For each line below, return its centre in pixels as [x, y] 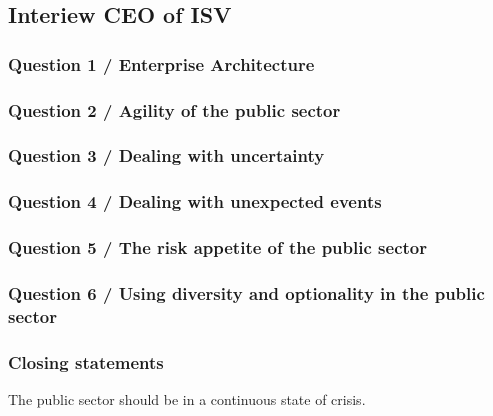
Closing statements [86, 361]
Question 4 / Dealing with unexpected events [195, 201]
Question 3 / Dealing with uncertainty [166, 155]
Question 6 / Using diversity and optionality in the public [246, 292]
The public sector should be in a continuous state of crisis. [187, 398]
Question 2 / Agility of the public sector [174, 109]
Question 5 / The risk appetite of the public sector [217, 247]
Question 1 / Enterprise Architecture [161, 63]
